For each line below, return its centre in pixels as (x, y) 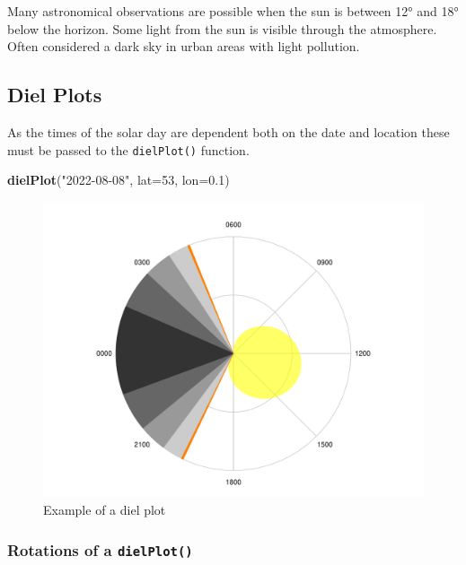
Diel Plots (55, 95)
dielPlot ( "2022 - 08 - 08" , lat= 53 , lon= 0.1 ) (119, 180)
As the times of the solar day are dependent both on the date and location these (229, 131)
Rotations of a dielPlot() (100, 549)
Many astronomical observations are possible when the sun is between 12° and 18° (233, 11)
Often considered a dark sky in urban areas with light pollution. (184, 46)
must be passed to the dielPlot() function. (128, 149)
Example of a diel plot (105, 510)
